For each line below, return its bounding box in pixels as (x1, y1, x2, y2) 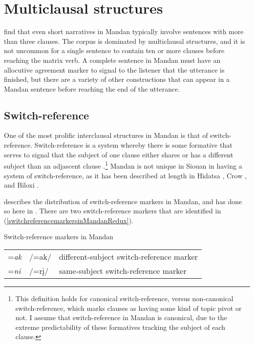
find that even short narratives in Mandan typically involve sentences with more (4, 26, 244, 37)
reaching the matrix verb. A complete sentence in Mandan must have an (4, 55, 221, 65)
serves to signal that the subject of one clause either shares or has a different (4, 149, 233, 159)
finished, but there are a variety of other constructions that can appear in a (4, 74, 230, 84)
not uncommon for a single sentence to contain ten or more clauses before (4, 45, 225, 56)
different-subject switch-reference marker (59, 251, 198, 263)
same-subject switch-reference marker (59, 265, 187, 277)
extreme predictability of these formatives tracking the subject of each (15, 322, 226, 332)
